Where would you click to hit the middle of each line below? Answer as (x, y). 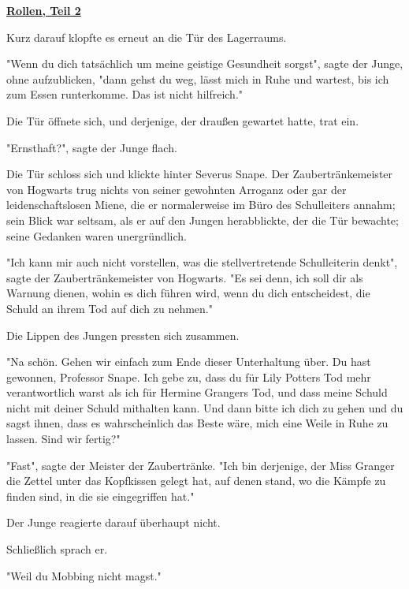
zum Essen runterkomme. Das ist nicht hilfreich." (125, 94)
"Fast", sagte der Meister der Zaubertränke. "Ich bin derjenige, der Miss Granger (201, 465)
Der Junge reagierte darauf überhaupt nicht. (113, 522)
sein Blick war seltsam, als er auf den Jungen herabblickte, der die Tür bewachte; (203, 220)
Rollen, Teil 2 (44, 10)
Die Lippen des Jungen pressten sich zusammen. (123, 335)
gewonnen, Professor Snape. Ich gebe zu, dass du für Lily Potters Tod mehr (189, 377)
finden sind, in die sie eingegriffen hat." (100, 496)
